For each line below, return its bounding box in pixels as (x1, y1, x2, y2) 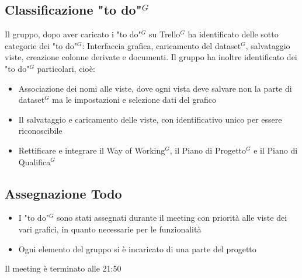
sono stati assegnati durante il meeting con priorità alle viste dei (57, 211, 287, 224)
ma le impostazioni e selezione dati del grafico (52, 93, 216, 106)
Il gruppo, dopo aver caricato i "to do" (5, 28, 141, 40)
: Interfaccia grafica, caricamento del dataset (82, 39, 241, 51)
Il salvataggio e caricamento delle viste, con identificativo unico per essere (18, 113, 282, 125)
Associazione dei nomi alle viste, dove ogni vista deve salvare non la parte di (18, 82, 292, 94)
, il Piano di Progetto (169, 144, 247, 156)
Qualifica (18, 155, 51, 168)
